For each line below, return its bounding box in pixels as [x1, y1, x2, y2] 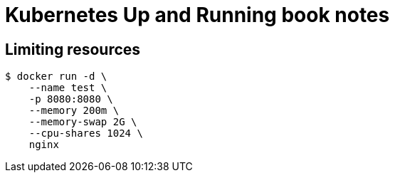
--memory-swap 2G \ [28, 116, 137, 128]
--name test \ [28, 82, 107, 94]
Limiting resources [5, 40, 141, 58]
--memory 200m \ [28, 105, 120, 117]
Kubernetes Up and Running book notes [5, 3, 390, 27]
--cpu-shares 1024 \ [28, 127, 143, 140]
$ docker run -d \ [5, 70, 107, 83]
